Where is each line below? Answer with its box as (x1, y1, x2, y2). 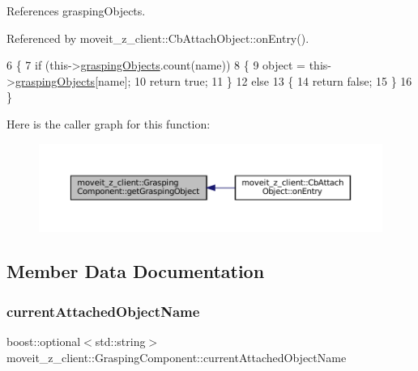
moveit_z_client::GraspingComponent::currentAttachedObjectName (6, 348, 347, 365)
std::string (95, 332, 146, 349)
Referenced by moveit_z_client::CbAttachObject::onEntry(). (6, 29, 309, 46)
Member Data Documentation (6, 259, 265, 284)
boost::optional (6, 332, 81, 349)
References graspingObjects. (6, 2, 146, 19)
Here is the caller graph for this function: (6, 115, 211, 132)
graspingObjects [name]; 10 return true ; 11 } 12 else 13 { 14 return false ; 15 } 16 (15, 72, 412, 89)
